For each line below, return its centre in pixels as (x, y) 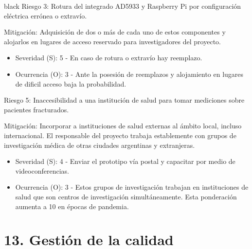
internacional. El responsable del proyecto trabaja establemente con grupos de (120, 135)
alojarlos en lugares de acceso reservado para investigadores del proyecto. (112, 41)
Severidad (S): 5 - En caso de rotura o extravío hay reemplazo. (109, 58)
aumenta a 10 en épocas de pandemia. (72, 206)
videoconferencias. (42, 170)
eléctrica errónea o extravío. (45, 15)
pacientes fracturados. (36, 109)
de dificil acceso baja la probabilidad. (71, 83)
